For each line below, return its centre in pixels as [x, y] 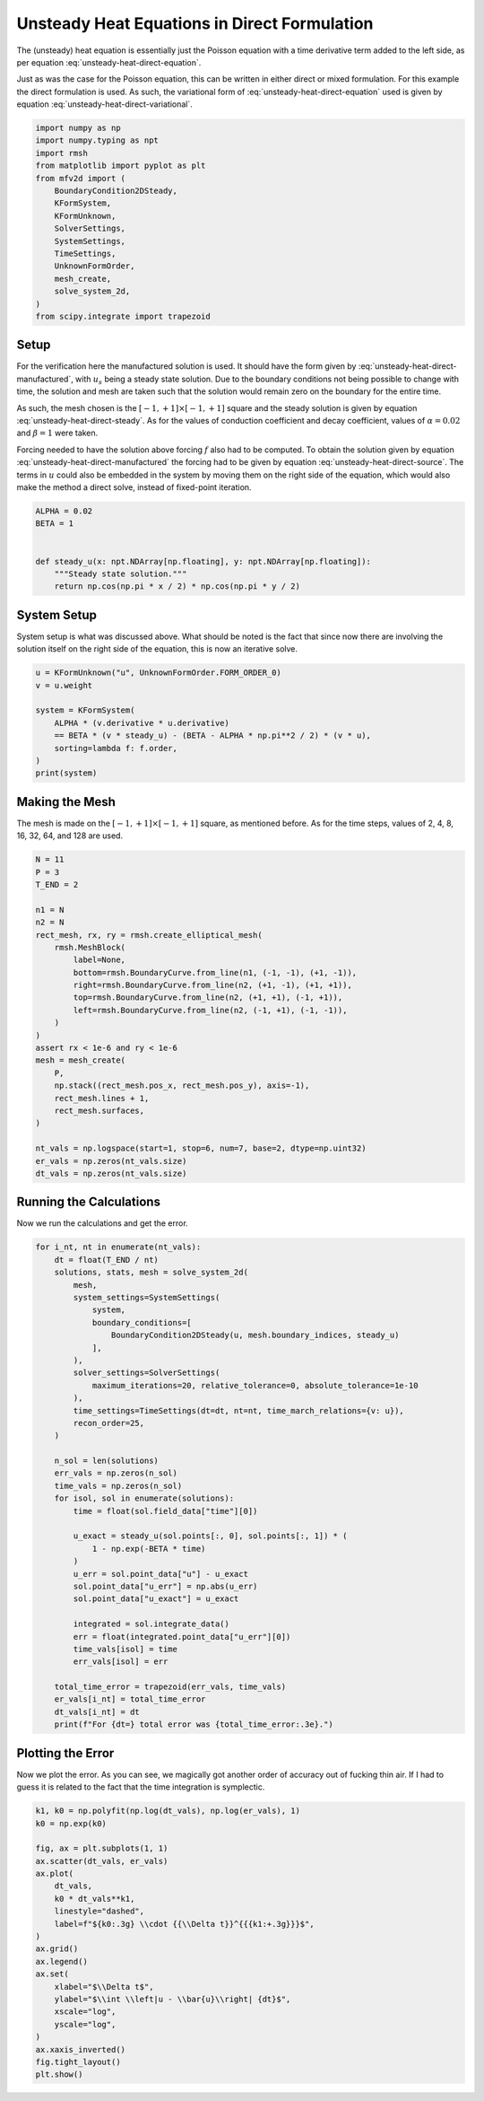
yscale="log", [85, 2024]
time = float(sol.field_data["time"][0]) [165, 1511]
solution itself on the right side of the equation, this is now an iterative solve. [157, 649]
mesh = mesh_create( [80, 1060]
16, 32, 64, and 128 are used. [70, 836]
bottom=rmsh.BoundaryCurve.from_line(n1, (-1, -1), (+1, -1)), [215, 972]
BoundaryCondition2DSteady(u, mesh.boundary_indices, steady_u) [255, 1335]
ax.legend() [62, 1961]
